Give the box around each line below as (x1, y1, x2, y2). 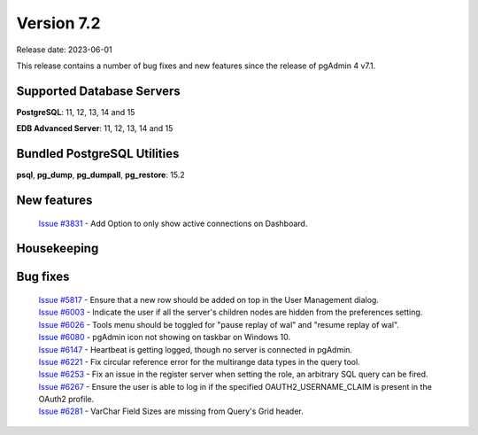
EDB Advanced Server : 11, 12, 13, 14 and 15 (16, 123, 173, 134)
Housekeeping (16, 241, 99, 256)
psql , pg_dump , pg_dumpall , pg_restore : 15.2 (16, 169, 185, 181)
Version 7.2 (16, 13, 101, 33)
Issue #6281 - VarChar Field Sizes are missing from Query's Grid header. (38, 406, 305, 416)
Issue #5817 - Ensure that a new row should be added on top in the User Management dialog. (38, 294, 380, 305)
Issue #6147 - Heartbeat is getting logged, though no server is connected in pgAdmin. (38, 344, 353, 354)
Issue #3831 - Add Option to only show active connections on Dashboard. (38, 218, 308, 229)
